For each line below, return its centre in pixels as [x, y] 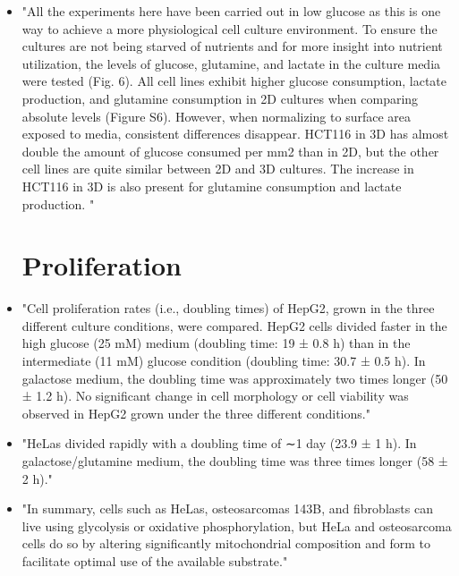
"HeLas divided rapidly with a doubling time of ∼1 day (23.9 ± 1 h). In [219, 443]
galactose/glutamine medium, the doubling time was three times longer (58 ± [235, 461]
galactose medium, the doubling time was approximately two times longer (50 [235, 378]
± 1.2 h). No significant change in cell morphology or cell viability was [215, 396]
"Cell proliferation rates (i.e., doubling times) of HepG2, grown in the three [228, 308]
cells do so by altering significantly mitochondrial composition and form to [226, 543]
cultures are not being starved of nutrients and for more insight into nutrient [232, 46]
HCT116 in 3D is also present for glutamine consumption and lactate [212, 186]
